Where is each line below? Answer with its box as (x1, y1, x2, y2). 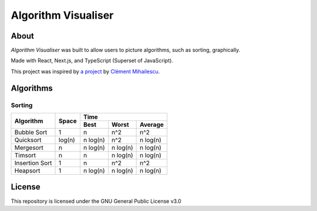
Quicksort (14, 136, 42, 144)
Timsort (14, 151, 36, 159)
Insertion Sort (14, 159, 52, 167)
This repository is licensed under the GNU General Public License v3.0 (11, 198, 181, 205)
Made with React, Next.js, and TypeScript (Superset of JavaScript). (11, 57, 173, 64)
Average (140, 120, 164, 129)
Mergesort (14, 144, 43, 151)
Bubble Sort (14, 129, 48, 136)
